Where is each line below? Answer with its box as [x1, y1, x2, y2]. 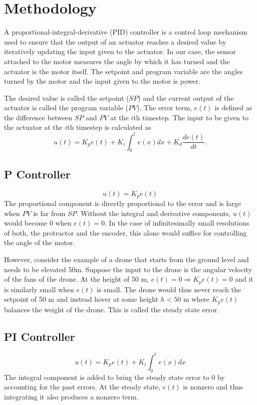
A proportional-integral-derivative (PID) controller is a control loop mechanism [4, 27, 247, 37]
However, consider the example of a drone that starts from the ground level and [4, 254, 249, 264]
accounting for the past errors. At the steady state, [4, 381, 160, 392]
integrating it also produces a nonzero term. [4, 391, 139, 401]
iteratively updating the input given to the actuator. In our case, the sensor [4, 46, 236, 57]
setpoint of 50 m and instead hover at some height [4, 294, 158, 304]
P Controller [4, 166, 71, 181]
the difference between [4, 112, 73, 122]
